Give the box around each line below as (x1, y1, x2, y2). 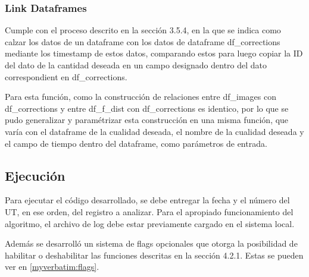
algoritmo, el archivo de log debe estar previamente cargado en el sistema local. (5, 217, 295, 229)
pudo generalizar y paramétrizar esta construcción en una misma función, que (5, 114, 289, 126)
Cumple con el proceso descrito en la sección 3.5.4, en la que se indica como (5, 24, 281, 36)
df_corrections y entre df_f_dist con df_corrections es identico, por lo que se (5, 102, 289, 114)
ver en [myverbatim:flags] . (5, 260, 99, 273)
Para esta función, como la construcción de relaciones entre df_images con (5, 90, 277, 103)
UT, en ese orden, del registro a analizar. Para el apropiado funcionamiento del (5, 205, 294, 218)
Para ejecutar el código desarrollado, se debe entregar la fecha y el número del (5, 194, 290, 206)
